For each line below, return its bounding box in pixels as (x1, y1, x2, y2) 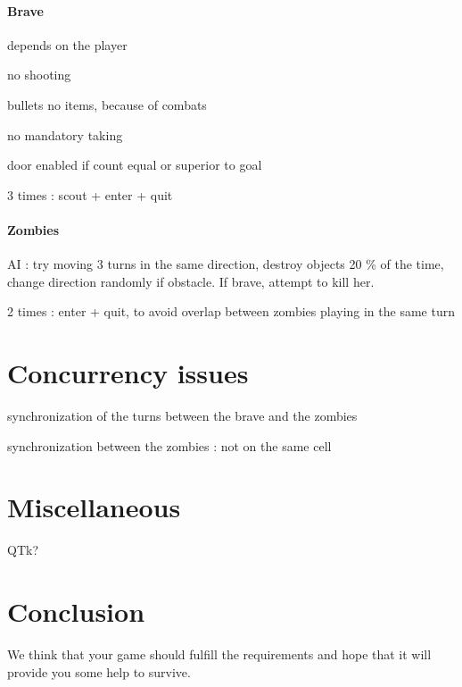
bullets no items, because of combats (7, 95, 207, 113)
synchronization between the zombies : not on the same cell (7, 436, 332, 455)
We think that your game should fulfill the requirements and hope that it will (7, 645, 432, 664)
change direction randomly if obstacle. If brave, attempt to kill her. (7, 272, 375, 290)
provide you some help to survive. (7, 662, 191, 681)
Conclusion (7, 593, 145, 630)
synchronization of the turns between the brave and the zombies (7, 406, 358, 425)
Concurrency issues (7, 355, 249, 391)
